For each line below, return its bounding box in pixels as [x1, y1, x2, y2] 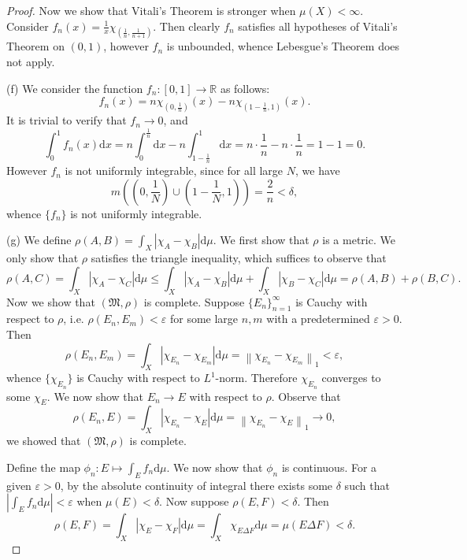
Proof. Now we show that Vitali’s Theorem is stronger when [6, 2, 296, 18]
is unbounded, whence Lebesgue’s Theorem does [166, 38, 400, 54]
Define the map [6, 458, 80, 475]
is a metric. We [322, 232, 395, 248]
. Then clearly [153, 17, 221, 34]
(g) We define [6, 232, 72, 248]
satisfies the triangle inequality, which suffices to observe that [91, 250, 387, 266]
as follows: [220, 80, 270, 96]
